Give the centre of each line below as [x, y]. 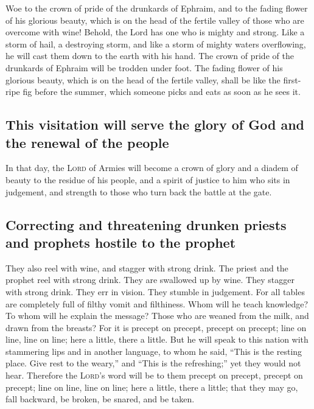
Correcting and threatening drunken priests [146, 224]
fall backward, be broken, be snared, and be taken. [100, 399]
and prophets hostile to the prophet [121, 242]
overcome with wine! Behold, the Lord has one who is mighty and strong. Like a [155, 32]
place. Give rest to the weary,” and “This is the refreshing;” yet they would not [153, 363]
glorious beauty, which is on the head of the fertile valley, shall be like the [143, 79]
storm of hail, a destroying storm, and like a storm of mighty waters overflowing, [156, 44]
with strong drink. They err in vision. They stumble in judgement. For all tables [155, 291]
